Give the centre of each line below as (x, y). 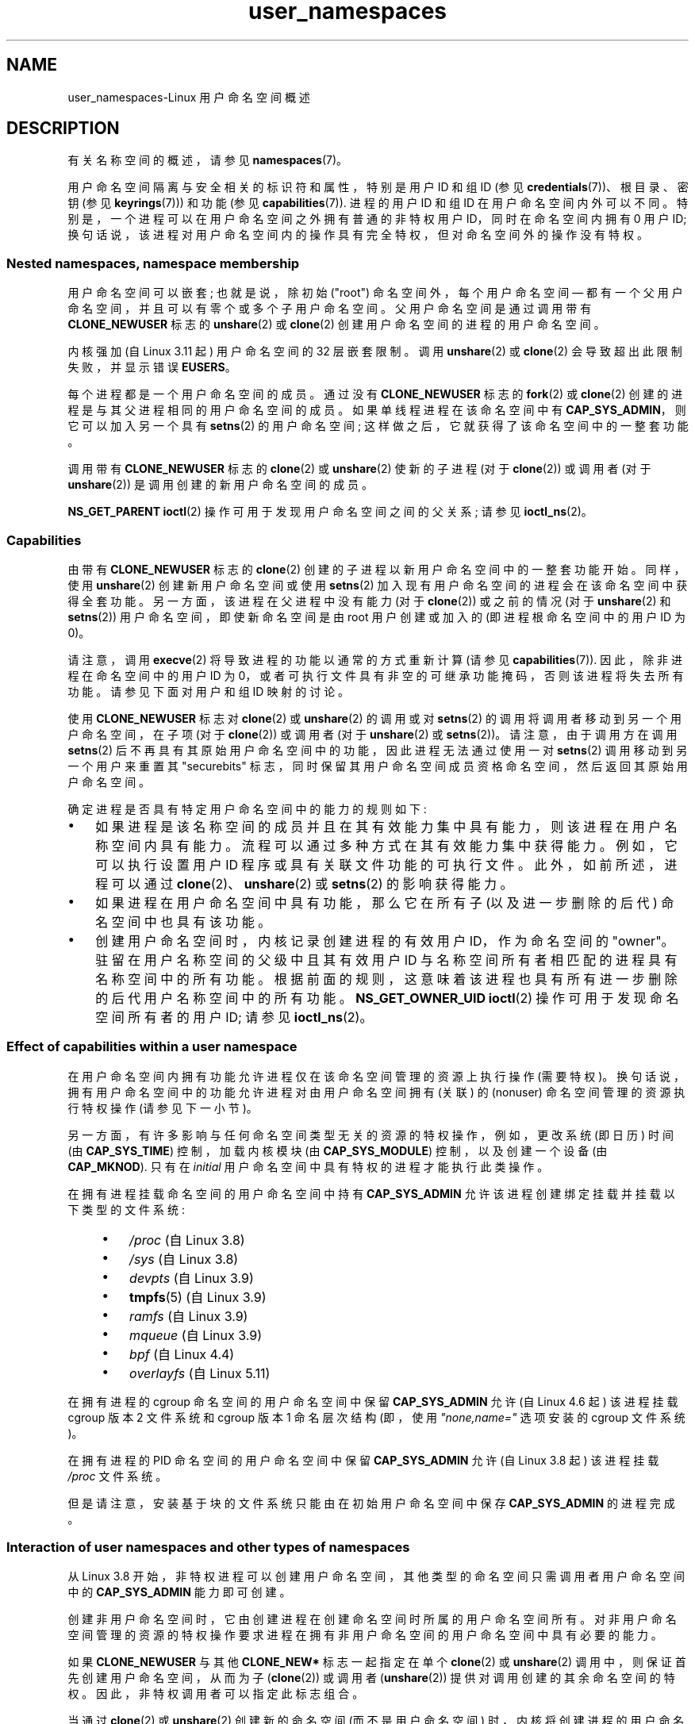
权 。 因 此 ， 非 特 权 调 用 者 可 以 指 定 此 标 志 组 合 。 (216, 1694)
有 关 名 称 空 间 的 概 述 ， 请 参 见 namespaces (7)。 (208, 160)
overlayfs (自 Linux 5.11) (200, 1373)
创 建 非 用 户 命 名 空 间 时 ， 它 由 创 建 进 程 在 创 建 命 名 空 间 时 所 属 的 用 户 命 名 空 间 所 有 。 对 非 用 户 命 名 (372, 1619)
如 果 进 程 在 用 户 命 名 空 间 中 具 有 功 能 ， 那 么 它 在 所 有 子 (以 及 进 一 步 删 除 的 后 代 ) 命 (385, 902)
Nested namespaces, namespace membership (153, 263)
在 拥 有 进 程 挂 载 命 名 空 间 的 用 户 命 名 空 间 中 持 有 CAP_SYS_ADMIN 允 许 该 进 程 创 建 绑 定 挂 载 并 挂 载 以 (371, 1193)
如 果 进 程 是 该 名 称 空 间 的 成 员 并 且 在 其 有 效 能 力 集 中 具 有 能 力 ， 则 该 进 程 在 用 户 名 (386, 826)
